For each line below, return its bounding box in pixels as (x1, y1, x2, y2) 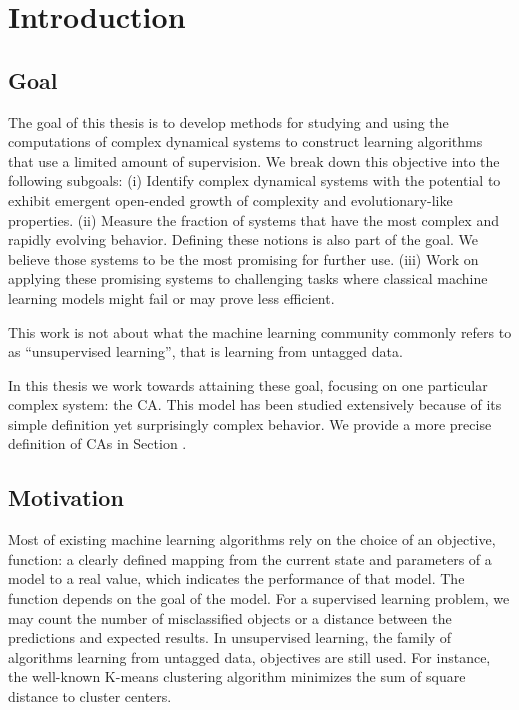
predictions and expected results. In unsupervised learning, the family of (8, 627, 452, 648)
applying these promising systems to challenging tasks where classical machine (8, 268, 488, 289)
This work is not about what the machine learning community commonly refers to (8, 321, 512, 342)
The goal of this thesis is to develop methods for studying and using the (8, 111, 449, 132)
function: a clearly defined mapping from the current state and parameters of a (8, 548, 492, 569)
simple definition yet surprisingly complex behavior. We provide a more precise (8, 413, 492, 434)
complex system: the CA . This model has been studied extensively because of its (8, 394, 502, 415)
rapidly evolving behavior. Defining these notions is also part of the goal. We (8, 229, 479, 250)
